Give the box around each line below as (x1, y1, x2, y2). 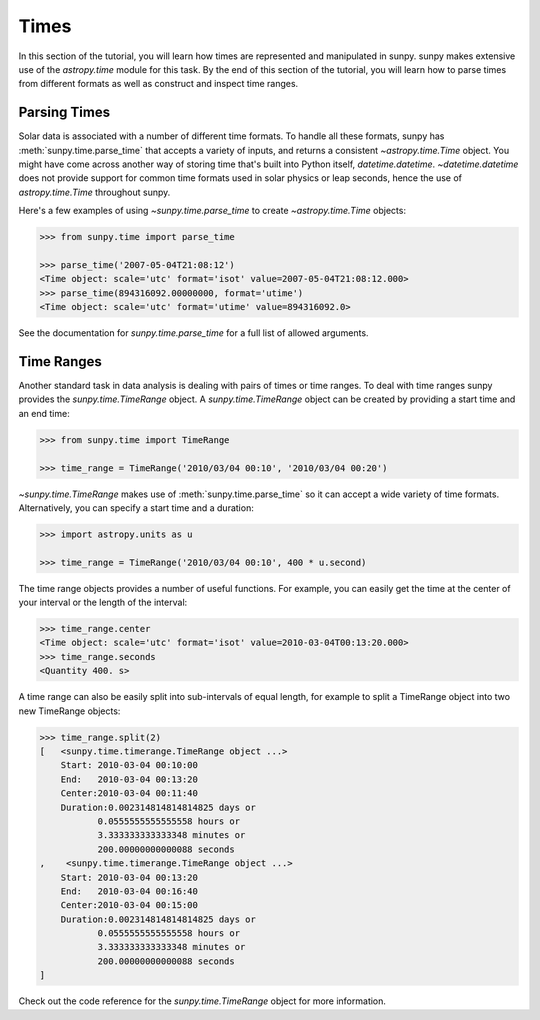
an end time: (18, 407, 70, 419)
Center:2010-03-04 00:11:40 (60, 788, 199, 799)
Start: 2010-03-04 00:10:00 (60, 760, 199, 771)
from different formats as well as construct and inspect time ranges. (18, 78, 299, 90)
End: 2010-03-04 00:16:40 (60, 885, 199, 897)
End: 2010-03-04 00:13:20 (60, 773, 199, 785)
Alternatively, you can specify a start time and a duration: (18, 501, 254, 514)
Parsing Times (18, 104, 110, 121)
